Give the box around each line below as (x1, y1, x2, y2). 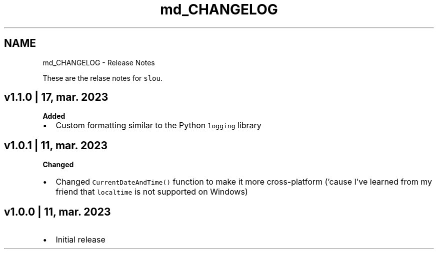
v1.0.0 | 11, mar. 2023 (4, 205, 111, 218)
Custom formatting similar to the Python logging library (55, 120, 261, 131)
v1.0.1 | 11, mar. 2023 (4, 139, 108, 152)
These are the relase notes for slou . (42, 73, 162, 82)
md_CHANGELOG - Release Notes (42, 58, 155, 67)
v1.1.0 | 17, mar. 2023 (4, 91, 108, 104)
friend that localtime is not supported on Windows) (55, 187, 248, 197)
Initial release (55, 235, 105, 245)
